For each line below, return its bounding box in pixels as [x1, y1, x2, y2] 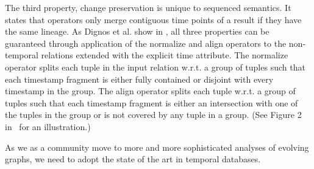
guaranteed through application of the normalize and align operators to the [5, 36, 287, 49]
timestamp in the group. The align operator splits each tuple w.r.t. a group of [5, 84, 296, 97]
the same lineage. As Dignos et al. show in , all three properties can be [5, 25, 269, 38]
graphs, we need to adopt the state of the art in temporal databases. [5, 153, 261, 165]
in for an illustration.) [5, 120, 91, 133]
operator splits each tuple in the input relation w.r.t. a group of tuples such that [5, 60, 305, 73]
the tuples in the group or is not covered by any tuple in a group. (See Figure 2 [5, 108, 302, 121]
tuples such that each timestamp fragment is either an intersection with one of [5, 96, 298, 109]
